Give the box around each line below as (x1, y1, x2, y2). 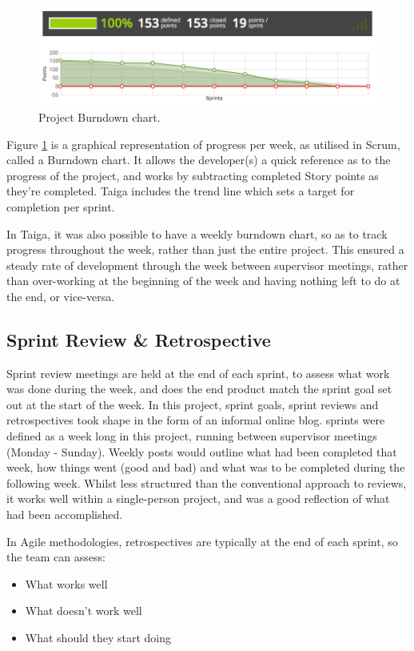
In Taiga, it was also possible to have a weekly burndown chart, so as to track (6, 225, 388, 242)
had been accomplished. (6, 506, 123, 523)
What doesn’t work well (25, 602, 142, 619)
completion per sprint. (6, 198, 115, 215)
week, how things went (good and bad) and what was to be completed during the (6, 459, 405, 476)
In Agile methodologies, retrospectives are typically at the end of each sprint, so (6, 532, 398, 549)
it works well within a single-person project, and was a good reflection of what (6, 490, 390, 507)
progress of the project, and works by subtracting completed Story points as (6, 167, 379, 183)
